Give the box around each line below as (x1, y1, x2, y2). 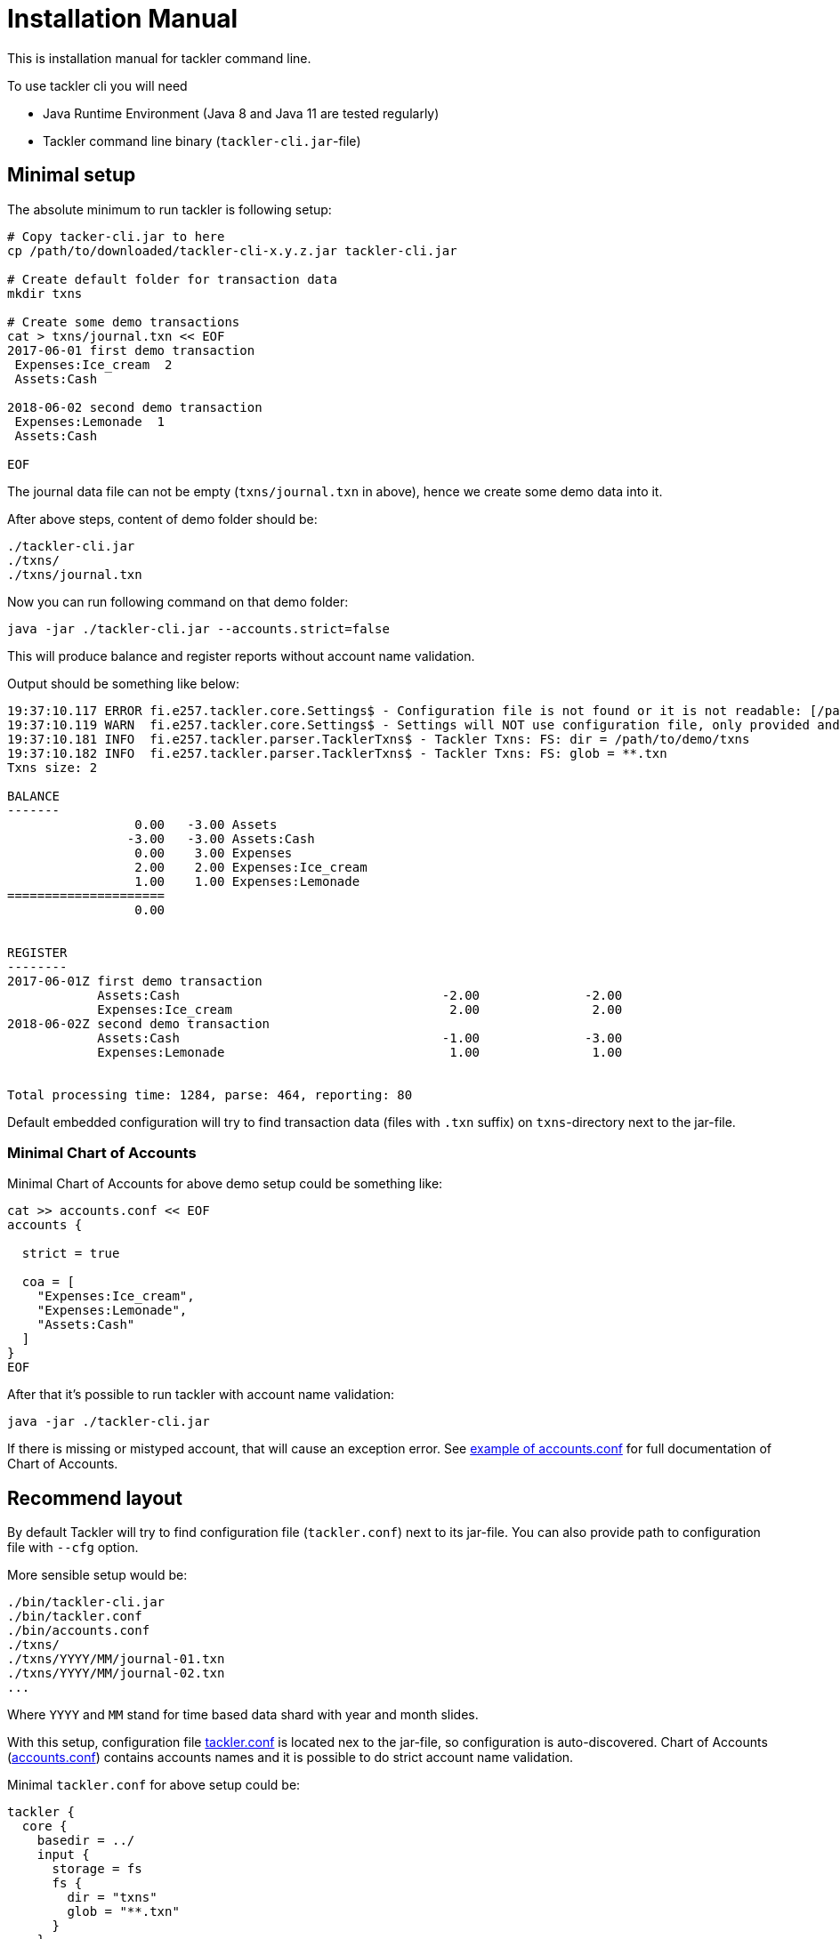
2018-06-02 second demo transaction (7, 399, 262, 414)
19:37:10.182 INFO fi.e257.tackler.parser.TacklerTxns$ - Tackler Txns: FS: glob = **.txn (7, 745, 667, 760)
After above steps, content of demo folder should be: (7, 511, 318, 527)
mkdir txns (7, 286, 83, 301)
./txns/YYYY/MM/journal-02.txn (7, 1666, 225, 1681)
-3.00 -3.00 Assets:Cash (126, 831, 315, 846)
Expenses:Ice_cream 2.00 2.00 (97, 1002, 623, 1017)
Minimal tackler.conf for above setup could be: (7, 1777, 301, 1793)
